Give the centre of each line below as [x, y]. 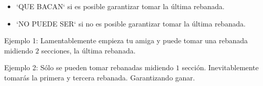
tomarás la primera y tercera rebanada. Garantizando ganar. [100, 77]
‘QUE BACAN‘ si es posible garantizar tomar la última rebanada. [120, 6]
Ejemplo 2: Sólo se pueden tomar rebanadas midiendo [89, 67]
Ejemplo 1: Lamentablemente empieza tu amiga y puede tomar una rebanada [126, 40]
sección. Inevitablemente [220, 67]
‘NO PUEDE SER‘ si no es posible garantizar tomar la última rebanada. [131, 23]
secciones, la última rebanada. [89, 50]
